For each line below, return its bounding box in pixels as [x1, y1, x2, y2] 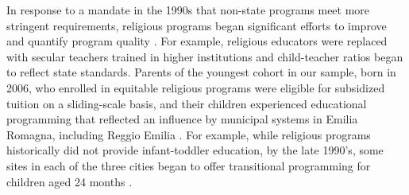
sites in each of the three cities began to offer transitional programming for [6, 157, 371, 174]
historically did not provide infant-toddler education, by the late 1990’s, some [6, 142, 384, 158]
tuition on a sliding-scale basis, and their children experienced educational [6, 95, 367, 111]
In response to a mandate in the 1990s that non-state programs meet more [6, 2, 370, 18]
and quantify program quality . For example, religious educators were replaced [6, 33, 388, 49]
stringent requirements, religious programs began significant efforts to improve [6, 17, 387, 33]
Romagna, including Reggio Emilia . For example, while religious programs [6, 126, 371, 142]
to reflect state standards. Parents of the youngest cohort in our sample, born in [6, 64, 396, 80]
